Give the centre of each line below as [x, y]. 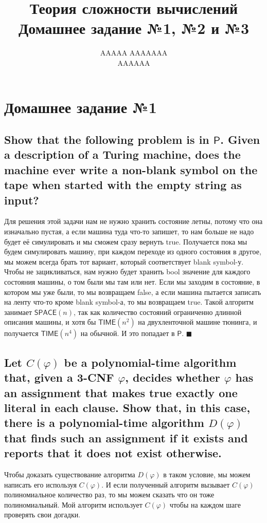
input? [22, 200]
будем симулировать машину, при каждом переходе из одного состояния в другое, [133, 251]
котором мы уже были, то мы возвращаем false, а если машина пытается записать [133, 292]
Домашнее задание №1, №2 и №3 [134, 28]
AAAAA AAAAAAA [134, 53]
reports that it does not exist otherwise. [113, 453]
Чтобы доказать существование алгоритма [70, 474]
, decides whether [173, 377]
